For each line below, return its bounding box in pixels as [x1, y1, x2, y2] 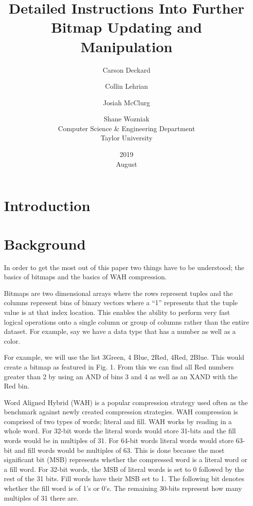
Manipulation [80, 36, 173, 56]
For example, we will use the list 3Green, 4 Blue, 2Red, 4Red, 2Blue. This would [4, 352, 245, 362]
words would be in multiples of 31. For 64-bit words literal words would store [4, 435, 234, 446]
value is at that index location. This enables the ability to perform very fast [4, 307, 230, 317]
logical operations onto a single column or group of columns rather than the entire [4, 316, 249, 327]
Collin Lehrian [105, 81, 148, 91]
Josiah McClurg [103, 97, 150, 107]
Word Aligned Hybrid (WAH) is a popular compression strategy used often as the [4, 397, 248, 407]
